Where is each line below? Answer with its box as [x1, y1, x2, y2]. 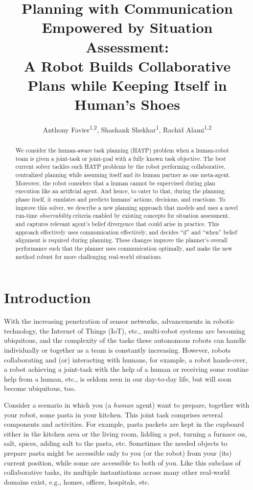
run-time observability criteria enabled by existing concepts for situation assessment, [15, 211, 230, 220]
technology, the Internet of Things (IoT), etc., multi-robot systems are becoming [4, 325, 246, 335]
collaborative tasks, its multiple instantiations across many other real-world [4, 467, 230, 477]
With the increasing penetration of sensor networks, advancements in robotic [4, 316, 234, 326]
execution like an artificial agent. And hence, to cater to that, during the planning [15, 187, 225, 195]
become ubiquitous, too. [4, 383, 76, 393]
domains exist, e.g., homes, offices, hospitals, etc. [4, 476, 150, 487]
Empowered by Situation [42, 17, 213, 37]
